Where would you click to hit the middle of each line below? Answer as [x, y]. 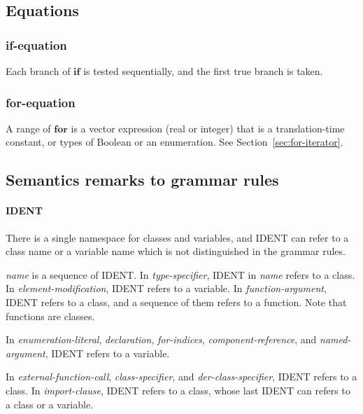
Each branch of [38, 71]
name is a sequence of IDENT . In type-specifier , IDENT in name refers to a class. [180, 274]
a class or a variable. [50, 404]
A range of [28, 128]
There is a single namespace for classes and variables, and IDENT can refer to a [177, 237]
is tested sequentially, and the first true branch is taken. [203, 71]
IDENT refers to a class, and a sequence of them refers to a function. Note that [176, 302]
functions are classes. [50, 316]
